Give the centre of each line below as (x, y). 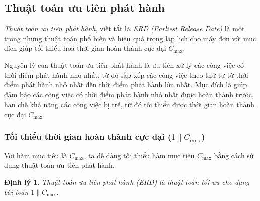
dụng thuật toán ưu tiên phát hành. (59, 165)
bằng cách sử (234, 155)
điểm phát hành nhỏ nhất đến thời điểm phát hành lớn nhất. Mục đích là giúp (126, 85)
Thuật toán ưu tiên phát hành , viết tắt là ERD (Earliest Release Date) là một (124, 28)
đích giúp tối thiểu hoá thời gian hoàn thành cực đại (85, 48)
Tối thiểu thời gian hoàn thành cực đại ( (88, 136)
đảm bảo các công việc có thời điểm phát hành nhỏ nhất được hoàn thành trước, (129, 94)
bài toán (16, 192)
